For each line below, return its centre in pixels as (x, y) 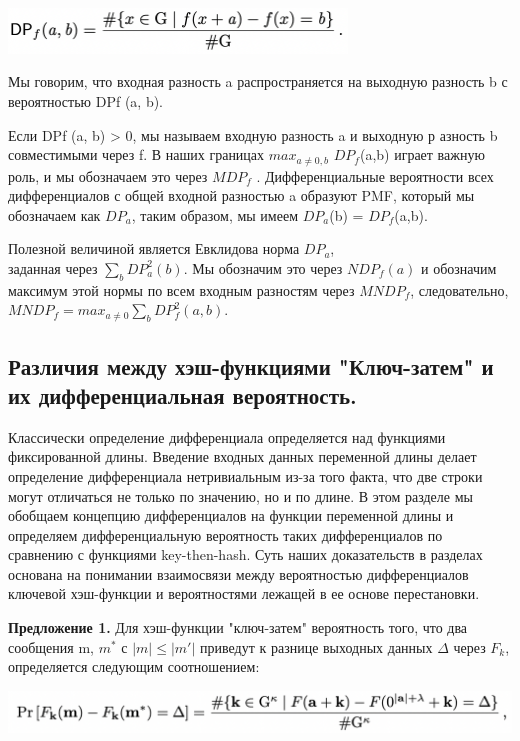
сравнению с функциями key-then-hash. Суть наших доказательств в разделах (245, 554)
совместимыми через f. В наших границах (136, 154)
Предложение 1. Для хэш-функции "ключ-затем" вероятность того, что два (238, 627)
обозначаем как (54, 214)
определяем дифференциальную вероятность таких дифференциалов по (225, 534)
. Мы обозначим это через (263, 267)
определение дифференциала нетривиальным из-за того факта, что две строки (245, 475)
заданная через (53, 267)
